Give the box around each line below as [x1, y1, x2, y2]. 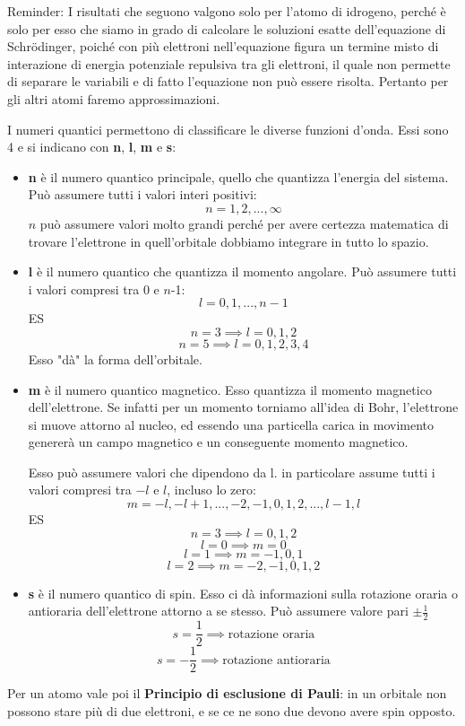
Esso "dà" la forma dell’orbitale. [28, 349, 202, 368]
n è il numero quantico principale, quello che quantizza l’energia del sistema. [28, 167, 449, 186]
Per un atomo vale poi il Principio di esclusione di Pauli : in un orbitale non [7, 684, 447, 703]
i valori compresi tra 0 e [28, 279, 159, 298]
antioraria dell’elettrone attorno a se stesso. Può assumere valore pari [28, 601, 409, 620]
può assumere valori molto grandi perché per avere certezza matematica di [39, 214, 449, 232]
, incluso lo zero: [167, 480, 256, 499]
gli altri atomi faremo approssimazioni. [7, 89, 220, 108]
